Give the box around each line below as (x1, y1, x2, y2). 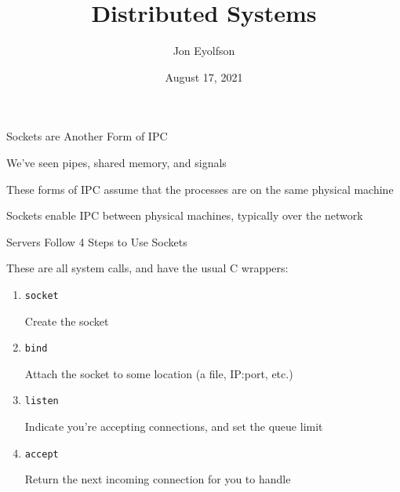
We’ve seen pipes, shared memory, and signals (6, 154, 227, 170)
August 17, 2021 (165, 68, 243, 85)
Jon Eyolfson (173, 42, 235, 59)
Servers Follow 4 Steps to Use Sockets (6, 233, 187, 250)
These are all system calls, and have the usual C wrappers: (6, 260, 289, 276)
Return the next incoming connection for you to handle (24, 471, 291, 487)
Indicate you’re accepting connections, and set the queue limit (24, 418, 323, 435)
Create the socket (24, 312, 109, 329)
